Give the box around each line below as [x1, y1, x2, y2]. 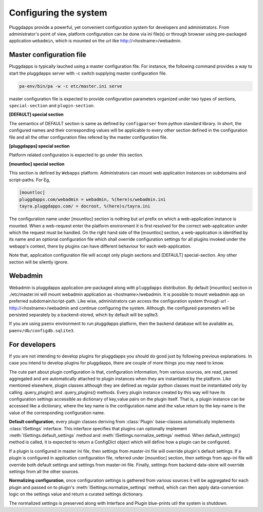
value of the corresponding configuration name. [9, 410, 105, 416]
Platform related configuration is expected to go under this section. [9, 152, 144, 158]
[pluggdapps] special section [9, 143, 70, 149]
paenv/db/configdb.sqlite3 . [9, 327, 75, 333]
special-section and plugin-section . [9, 102, 95, 108]
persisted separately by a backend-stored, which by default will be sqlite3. [9, 312, 159, 318]
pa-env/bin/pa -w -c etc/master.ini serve [19, 83, 122, 89]
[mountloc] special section [9, 161, 65, 167]
